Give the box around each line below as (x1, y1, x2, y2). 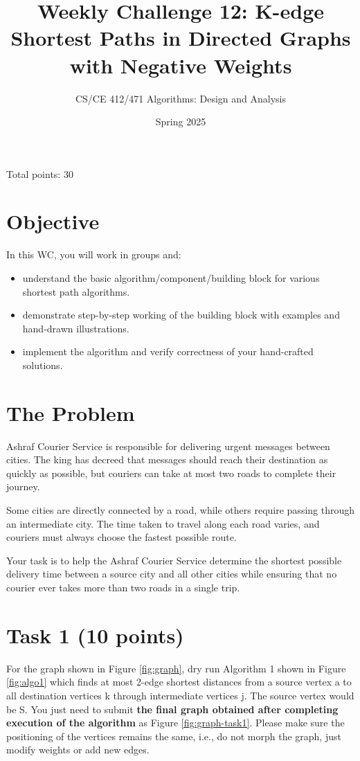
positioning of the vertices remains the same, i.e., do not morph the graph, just (6, 728, 341, 743)
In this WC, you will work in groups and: (6, 247, 181, 262)
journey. (6, 479, 40, 494)
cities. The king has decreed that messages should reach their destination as (6, 452, 328, 467)
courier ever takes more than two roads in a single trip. (6, 580, 240, 595)
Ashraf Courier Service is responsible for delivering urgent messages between (6, 438, 330, 453)
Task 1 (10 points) (6, 620, 184, 649)
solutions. (22, 357, 63, 372)
